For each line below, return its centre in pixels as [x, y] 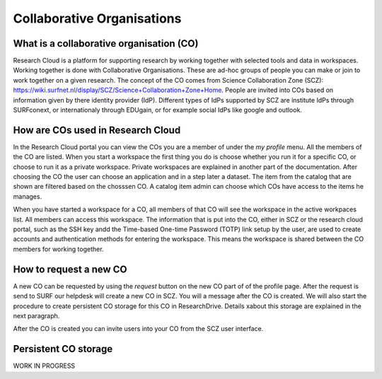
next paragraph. [36, 315]
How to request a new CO [70, 269]
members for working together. [58, 249]
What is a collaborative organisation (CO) [106, 43]
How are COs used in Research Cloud [97, 130]
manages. [28, 196]
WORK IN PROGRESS [44, 366]
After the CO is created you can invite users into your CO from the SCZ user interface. [138, 329]
